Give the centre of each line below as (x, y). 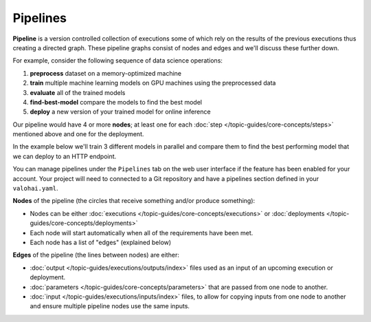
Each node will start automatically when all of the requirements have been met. (142, 233)
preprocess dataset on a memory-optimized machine (106, 73)
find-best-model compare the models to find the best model (116, 102)
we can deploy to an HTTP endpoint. (65, 156)
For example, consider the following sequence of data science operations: (118, 61)
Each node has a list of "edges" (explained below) (101, 242)
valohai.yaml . (35, 189)
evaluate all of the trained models (78, 92)
